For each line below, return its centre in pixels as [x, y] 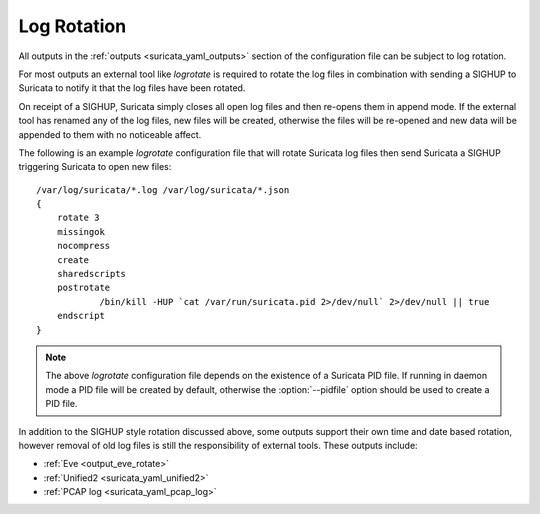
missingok [80, 231]
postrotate [83, 288]
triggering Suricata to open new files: [95, 167]
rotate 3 [78, 218]
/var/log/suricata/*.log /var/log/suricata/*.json [163, 189]
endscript [80, 316]
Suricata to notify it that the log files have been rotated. [132, 88]
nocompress [83, 246]
